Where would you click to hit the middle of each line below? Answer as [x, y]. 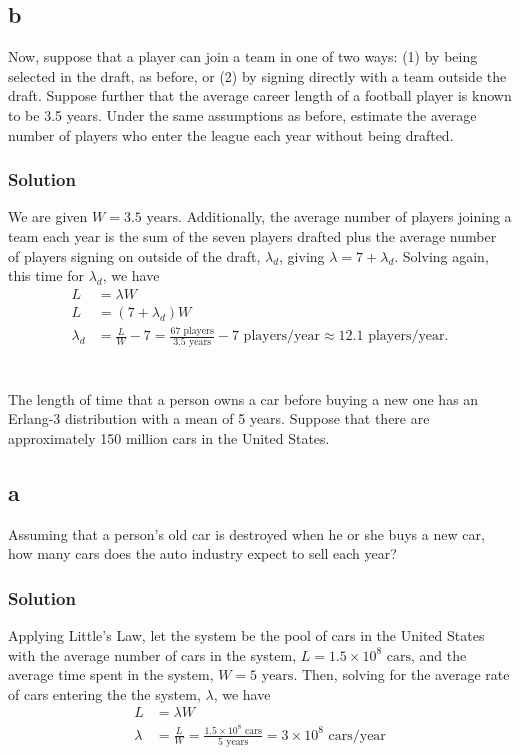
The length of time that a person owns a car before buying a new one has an [243, 398]
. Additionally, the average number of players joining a [345, 216]
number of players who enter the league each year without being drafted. [231, 134]
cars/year [357, 735]
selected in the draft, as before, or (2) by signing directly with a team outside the [257, 75]
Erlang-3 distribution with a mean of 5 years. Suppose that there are [219, 418]
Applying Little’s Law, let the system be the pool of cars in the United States [246, 635]
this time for [46, 275]
